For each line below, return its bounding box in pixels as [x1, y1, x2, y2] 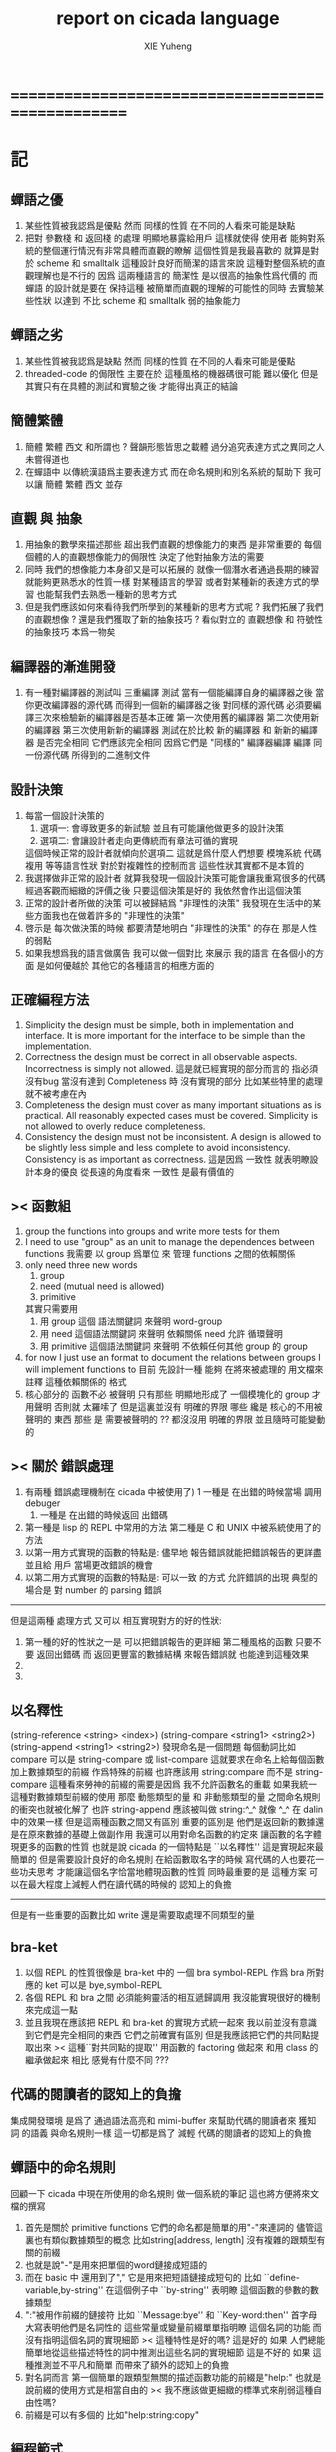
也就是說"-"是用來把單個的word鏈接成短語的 [24, 2258, 208, 2271]
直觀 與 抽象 [10, 510, 83, 527]
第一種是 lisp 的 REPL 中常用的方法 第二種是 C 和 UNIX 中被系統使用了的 [24, 1522, 322, 1534]
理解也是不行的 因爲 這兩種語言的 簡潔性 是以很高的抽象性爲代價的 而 [33, 269, 318, 281]
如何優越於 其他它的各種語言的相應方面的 [44, 960, 215, 971]
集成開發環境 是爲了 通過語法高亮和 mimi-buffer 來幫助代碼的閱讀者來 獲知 [10, 2114, 317, 2126]
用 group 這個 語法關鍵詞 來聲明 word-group [39, 1315, 223, 1327]
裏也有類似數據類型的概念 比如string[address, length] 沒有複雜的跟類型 [24, 2233, 317, 2246]
